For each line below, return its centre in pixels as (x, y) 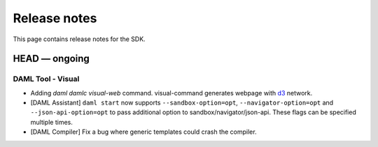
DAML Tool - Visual (46, 79)
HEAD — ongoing (51, 59)
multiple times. (51, 122)
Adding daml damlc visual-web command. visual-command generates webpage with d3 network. (171, 93)
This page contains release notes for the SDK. (79, 39)
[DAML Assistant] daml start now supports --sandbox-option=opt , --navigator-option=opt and (182, 103)
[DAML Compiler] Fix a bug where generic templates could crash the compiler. (143, 132)
